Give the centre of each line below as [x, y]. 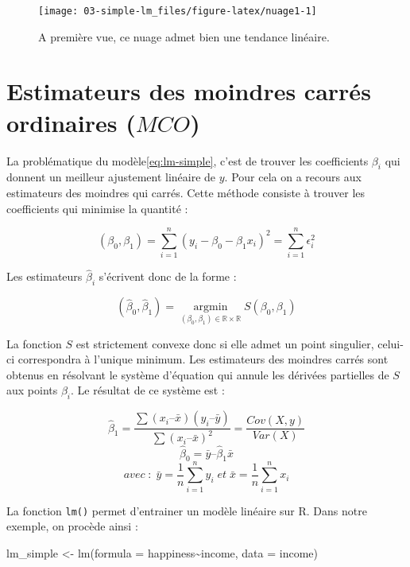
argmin [211, 307]
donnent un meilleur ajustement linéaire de [111, 177]
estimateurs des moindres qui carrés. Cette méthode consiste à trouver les [186, 192]
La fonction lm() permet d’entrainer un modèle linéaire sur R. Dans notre [187, 510]
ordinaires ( [71, 122]
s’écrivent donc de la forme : [168, 276]
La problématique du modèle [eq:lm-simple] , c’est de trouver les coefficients [188, 160]
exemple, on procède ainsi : [72, 526]
